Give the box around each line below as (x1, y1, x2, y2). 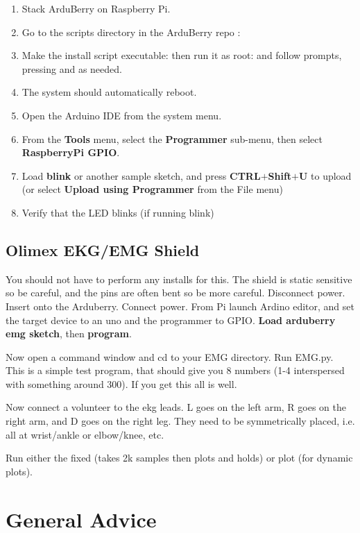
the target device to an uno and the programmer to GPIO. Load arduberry (6, 312, 336, 327)
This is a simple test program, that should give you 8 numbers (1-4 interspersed (6, 363, 345, 378)
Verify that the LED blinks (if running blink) (22, 205, 214, 219)
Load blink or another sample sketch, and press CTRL (22, 168, 261, 183)
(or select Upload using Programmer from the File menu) (22, 182, 283, 196)
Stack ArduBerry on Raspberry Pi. (22, 1, 171, 15)
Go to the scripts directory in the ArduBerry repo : (22, 24, 241, 39)
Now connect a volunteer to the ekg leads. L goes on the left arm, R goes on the (6, 400, 347, 414)
